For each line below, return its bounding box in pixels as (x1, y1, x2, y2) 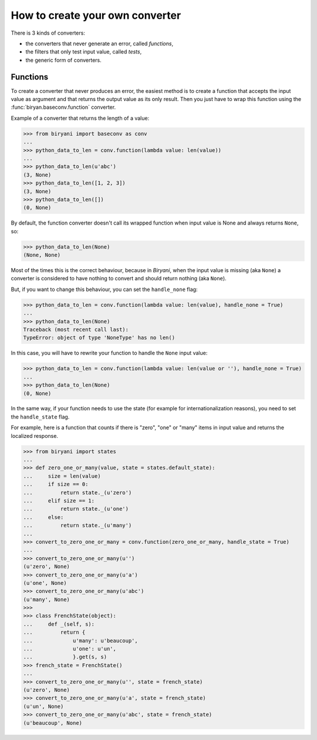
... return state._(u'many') (23, 522, 132, 529)
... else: (23, 514, 64, 520)
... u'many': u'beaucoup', (23, 637, 138, 644)
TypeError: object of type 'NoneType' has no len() (23, 334, 176, 341)
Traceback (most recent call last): (23, 326, 129, 333)
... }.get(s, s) (23, 654, 107, 661)
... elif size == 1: (23, 497, 95, 504)
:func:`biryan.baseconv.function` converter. (11, 103, 116, 111)
